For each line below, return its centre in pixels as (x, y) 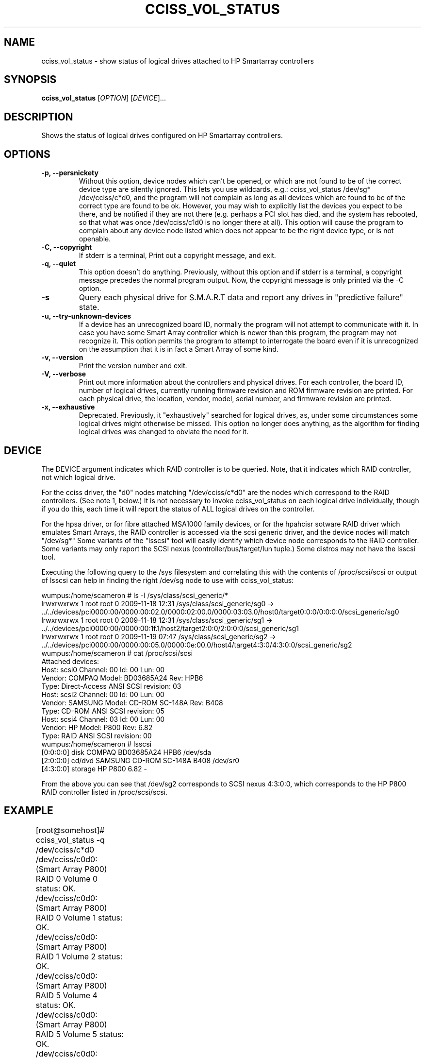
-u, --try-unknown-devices (86, 316)
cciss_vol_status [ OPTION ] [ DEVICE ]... (104, 98)
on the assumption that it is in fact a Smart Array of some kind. (179, 349)
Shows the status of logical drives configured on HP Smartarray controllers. (162, 136)
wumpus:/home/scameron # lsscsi (97, 744)
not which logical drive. (79, 477)
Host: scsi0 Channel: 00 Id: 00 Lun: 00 (103, 669)
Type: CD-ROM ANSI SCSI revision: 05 (103, 711)
